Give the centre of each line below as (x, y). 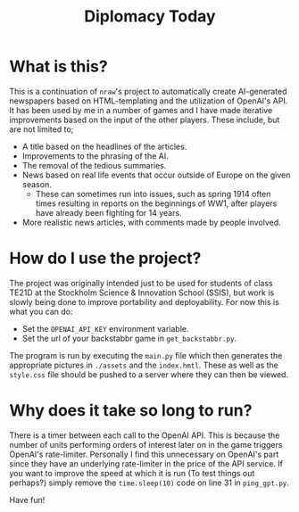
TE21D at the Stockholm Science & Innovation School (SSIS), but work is (142, 293)
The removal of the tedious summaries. (94, 165)
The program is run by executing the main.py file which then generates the (146, 355)
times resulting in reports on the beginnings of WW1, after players (156, 203)
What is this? (59, 66)
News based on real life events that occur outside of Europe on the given (156, 175)
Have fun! (27, 500)
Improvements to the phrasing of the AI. (95, 156)
